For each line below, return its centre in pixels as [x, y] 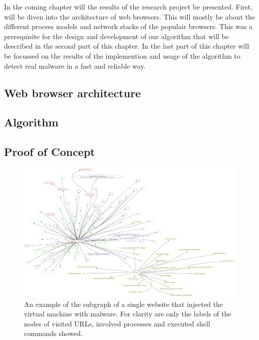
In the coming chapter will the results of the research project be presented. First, [128, 7]
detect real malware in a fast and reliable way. [75, 65]
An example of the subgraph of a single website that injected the [123, 304]
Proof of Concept [50, 152]
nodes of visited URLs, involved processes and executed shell [117, 323]
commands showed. [53, 333]
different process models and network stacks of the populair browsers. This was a [128, 26]
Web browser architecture [73, 93]
